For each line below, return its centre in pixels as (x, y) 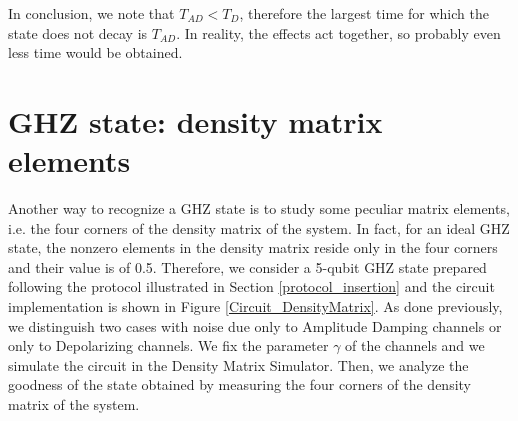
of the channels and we (415, 345)
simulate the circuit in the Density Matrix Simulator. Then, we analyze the (238, 364)
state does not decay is (78, 32)
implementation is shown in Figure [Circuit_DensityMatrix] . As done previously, (255, 306)
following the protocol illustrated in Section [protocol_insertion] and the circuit (251, 286)
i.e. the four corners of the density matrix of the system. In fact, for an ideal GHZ (259, 227)
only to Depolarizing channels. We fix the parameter (168, 345)
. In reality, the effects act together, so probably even (338, 32)
